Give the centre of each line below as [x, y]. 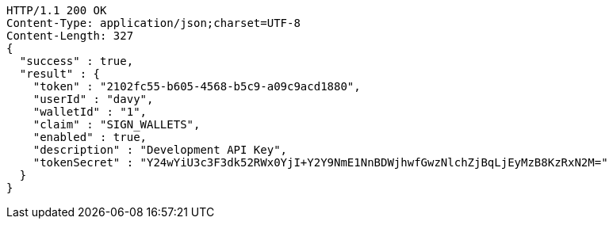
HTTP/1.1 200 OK [57, 10]
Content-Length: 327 [70, 36]
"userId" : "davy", [93, 99]
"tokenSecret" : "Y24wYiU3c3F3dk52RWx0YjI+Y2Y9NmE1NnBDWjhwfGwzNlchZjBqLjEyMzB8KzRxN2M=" [320, 162]
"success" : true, [77, 61]
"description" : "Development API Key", [160, 150]
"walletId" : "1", [90, 112]
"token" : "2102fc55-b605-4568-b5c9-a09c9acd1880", [197, 86]
